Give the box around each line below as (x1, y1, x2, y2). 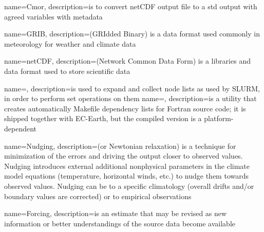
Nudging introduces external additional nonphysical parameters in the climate (4, 160, 250, 171)
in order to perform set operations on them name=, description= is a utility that (4, 93, 257, 104)
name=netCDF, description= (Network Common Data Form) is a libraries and (4, 55, 251, 66)
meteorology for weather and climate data (4, 38, 136, 49)
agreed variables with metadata (4, 11, 103, 22)
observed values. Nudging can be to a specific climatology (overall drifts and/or (4, 180, 254, 191)
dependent (4, 123, 37, 133)
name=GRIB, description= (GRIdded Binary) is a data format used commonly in (4, 28, 260, 39)
